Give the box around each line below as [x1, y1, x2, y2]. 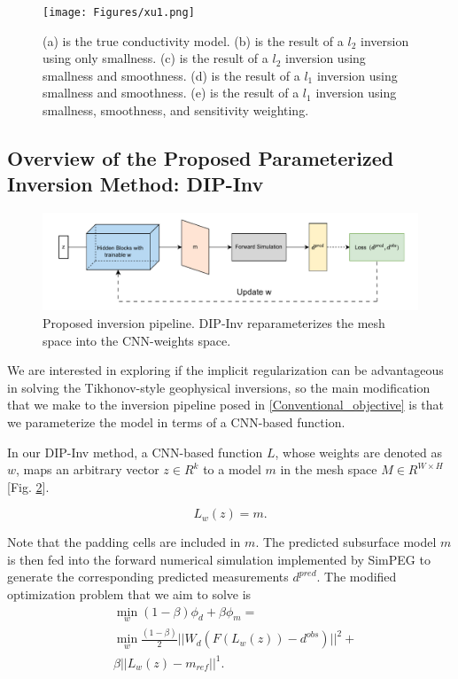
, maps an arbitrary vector [16, 460, 159, 479]
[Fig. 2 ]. [7, 477, 50, 496]
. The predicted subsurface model [255, 533, 437, 551]
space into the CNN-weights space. [43, 331, 231, 349]
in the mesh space [280, 460, 377, 479]
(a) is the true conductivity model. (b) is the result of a [43, 31, 344, 50]
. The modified [316, 567, 397, 586]
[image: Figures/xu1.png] [43, 6, 195, 19]
